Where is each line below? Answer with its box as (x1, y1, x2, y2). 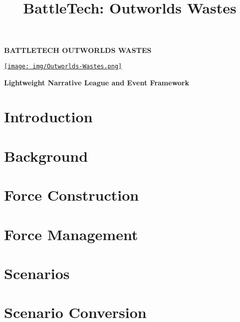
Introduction (4, 106, 93, 127)
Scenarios (4, 263, 70, 283)
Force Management (4, 224, 138, 244)
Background (4, 145, 88, 166)
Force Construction (4, 185, 139, 205)
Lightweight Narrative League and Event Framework (4, 77, 189, 87)
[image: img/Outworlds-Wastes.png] (4, 62, 122, 70)
